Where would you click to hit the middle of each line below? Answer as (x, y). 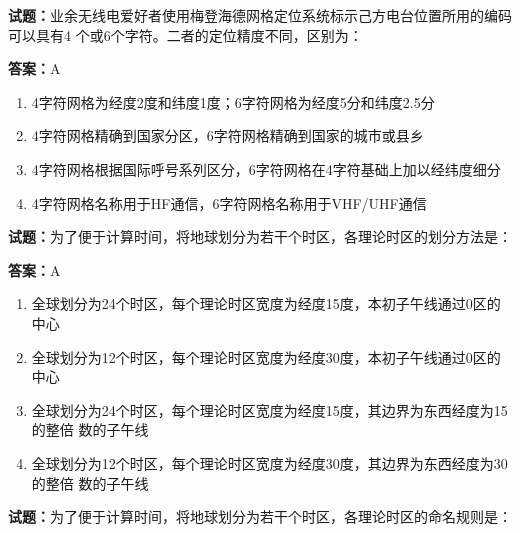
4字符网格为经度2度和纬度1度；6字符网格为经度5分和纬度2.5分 (233, 101)
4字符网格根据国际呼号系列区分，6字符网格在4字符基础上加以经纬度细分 (266, 168)
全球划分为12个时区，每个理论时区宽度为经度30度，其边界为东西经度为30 (269, 462)
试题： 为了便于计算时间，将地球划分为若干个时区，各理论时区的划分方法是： (260, 236)
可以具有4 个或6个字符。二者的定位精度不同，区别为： (185, 34)
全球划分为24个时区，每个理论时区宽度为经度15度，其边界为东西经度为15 (269, 409)
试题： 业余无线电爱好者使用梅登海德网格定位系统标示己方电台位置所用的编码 (260, 15)
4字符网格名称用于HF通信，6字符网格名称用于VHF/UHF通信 (229, 202)
